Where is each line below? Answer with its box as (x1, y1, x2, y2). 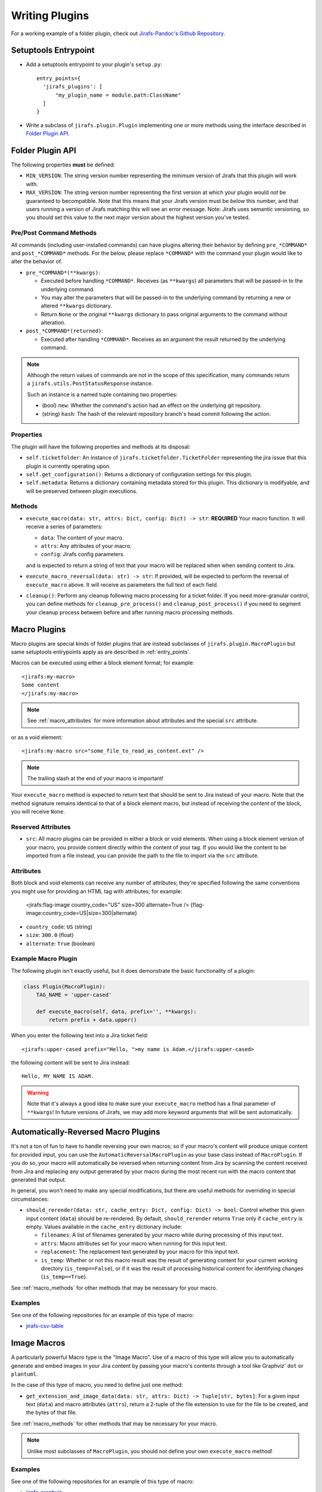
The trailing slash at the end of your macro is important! (27, 775, 164, 782)
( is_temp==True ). (41, 1273, 88, 1280)
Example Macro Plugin (11, 955, 78, 963)
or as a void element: (11, 733, 63, 741)
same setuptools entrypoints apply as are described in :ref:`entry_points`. (11, 648, 191, 656)
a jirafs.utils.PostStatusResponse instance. (27, 380, 153, 387)
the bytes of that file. (26, 1409, 78, 1416)
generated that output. (11, 1176, 67, 1183)
